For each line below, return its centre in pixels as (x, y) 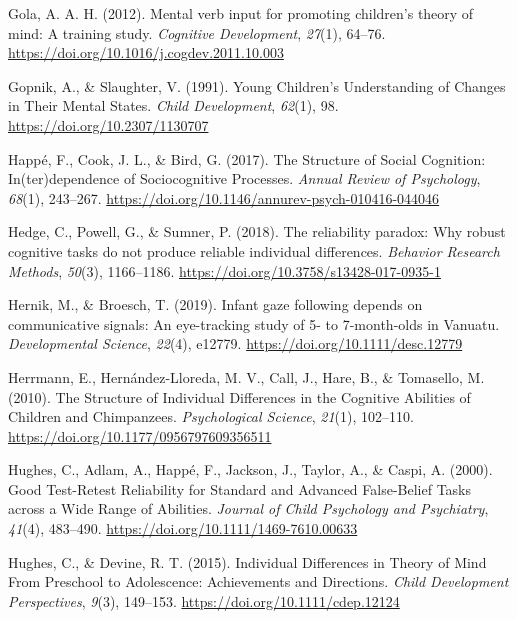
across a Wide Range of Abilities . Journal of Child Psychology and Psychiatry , (248, 508)
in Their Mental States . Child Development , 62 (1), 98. (173, 105)
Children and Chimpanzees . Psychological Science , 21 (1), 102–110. (211, 416)
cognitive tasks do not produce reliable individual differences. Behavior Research (254, 250)
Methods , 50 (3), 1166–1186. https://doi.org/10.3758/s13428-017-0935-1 (224, 270)
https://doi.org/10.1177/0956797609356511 (140, 435)
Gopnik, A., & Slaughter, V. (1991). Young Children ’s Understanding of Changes (257, 85)
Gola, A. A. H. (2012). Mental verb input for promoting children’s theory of (241, 13)
